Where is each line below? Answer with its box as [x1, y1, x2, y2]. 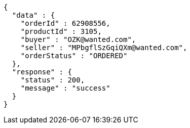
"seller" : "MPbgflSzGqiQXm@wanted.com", [20, 44, 187, 52]
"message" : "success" [20, 84, 110, 92]
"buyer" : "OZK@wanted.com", [20, 35, 136, 44]
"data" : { [12, 11, 55, 19]
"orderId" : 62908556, [20, 19, 110, 27]
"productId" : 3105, [20, 27, 102, 35]
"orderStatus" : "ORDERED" [20, 52, 128, 60]
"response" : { [12, 68, 72, 76]
